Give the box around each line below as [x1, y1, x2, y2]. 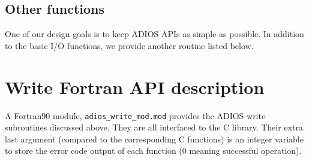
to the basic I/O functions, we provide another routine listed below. [5, 39, 254, 51]
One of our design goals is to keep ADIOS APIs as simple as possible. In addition [5, 28, 304, 40]
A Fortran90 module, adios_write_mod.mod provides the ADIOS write [5, 109, 266, 121]
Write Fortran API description [5, 74, 265, 99]
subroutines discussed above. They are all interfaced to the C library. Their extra [5, 121, 303, 133]
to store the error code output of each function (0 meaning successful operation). [5, 144, 302, 157]
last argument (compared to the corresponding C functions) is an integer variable [5, 132, 304, 145]
